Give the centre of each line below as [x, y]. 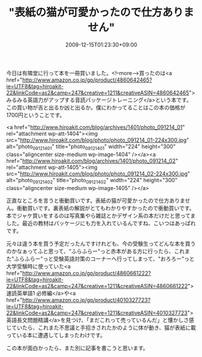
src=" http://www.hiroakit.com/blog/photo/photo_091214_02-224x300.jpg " [98, 174]
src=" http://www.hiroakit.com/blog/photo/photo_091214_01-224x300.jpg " [98, 140]
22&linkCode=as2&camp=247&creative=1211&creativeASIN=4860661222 [97, 286]
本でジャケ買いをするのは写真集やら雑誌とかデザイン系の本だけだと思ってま [101, 215]
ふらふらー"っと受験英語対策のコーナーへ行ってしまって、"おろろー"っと [104, 258]
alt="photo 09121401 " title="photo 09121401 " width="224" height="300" [91, 147]
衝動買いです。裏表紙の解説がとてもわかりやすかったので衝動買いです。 [106, 208]
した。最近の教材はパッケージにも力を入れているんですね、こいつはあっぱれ [101, 223]
